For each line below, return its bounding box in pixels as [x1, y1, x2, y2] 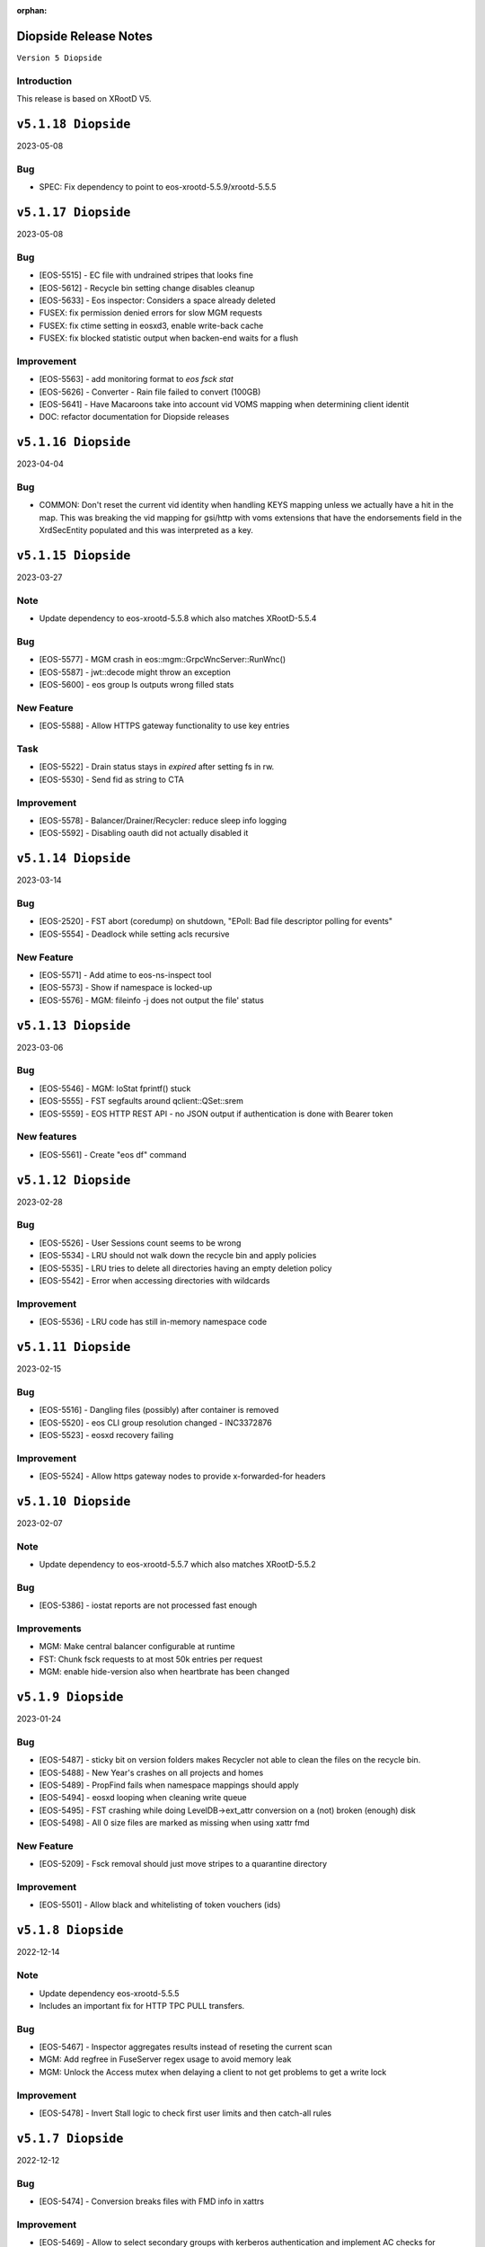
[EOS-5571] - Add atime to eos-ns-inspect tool [39, 969, 212, 980]
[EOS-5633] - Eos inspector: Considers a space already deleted [39, 295, 276, 306]
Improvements [16, 1622, 82, 1635]
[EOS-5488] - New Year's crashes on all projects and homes [39, 1767, 264, 1778]
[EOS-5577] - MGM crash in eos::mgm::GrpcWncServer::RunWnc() [39, 654, 287, 665]
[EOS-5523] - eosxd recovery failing [39, 1429, 174, 1440]
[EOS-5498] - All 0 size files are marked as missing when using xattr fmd [39, 1817, 310, 1828]
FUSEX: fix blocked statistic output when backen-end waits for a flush [39, 333, 298, 343]
